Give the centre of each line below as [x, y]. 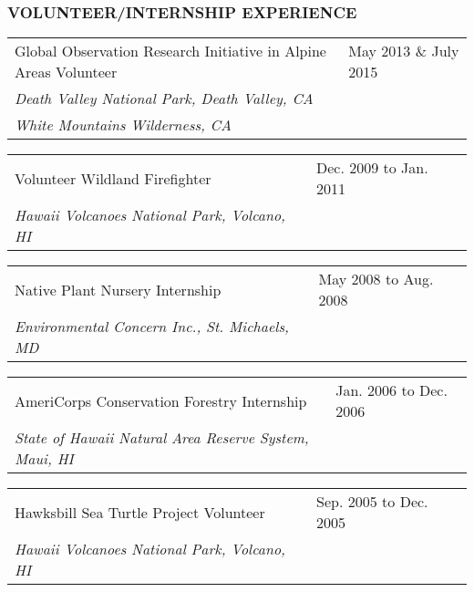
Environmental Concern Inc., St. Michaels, [152, 327]
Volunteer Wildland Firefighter [113, 178]
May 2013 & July [404, 51]
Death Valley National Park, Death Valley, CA [164, 99]
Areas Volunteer [66, 72]
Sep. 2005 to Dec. [372, 502]
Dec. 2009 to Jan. [372, 168]
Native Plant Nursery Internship [118, 289]
